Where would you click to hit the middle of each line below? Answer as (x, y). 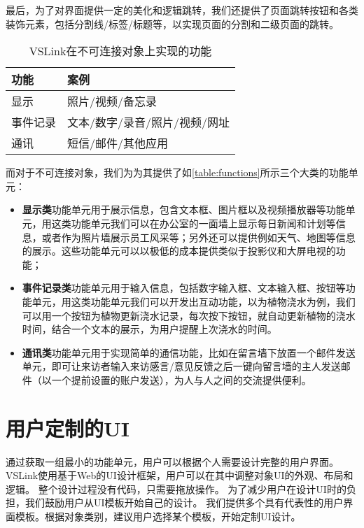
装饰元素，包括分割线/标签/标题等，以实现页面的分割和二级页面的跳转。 (172, 23)
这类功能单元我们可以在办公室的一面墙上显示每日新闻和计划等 (194, 223)
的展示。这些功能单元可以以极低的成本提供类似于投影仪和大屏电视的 (179, 251)
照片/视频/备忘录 (112, 101)
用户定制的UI (68, 428)
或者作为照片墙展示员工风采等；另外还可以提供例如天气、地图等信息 (198, 237)
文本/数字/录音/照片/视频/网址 (149, 122)
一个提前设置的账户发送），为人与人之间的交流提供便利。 (181, 379)
